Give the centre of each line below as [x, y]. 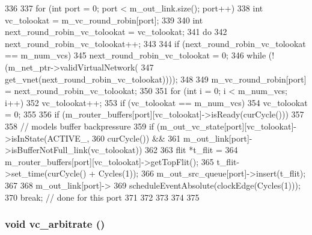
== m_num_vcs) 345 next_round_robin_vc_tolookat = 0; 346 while [136, 55]
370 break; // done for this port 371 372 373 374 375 [102, 197]
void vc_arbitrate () [55, 224]
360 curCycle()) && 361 [136, 138]
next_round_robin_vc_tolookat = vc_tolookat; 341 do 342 [116, 32]
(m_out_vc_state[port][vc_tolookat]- [227, 126]
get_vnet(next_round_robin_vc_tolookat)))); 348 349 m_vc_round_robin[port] [156, 79]
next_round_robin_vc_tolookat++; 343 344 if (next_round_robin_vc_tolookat [155, 43]
